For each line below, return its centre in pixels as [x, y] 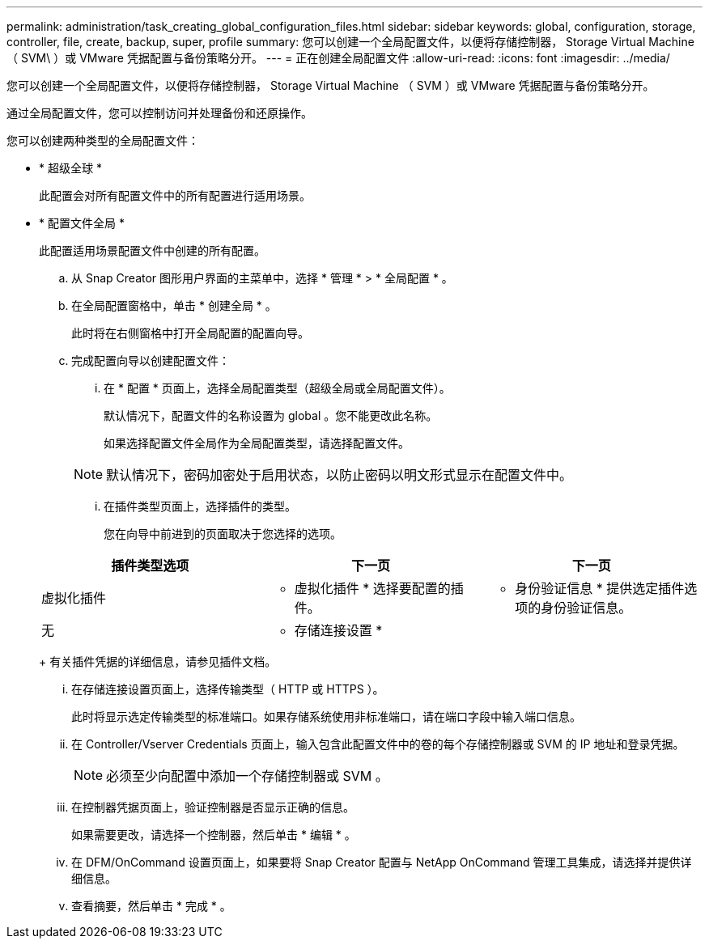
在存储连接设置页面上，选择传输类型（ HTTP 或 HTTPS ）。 [228, 689]
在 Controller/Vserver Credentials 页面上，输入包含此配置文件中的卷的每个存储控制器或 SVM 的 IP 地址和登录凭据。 [378, 744]
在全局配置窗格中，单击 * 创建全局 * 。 [174, 305]
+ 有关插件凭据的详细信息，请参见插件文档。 [158, 661]
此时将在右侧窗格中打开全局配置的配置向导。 [190, 333]
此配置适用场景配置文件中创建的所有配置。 [152, 250]
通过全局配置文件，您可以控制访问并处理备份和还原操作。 [159, 113]
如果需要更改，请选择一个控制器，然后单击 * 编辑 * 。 [214, 835]
